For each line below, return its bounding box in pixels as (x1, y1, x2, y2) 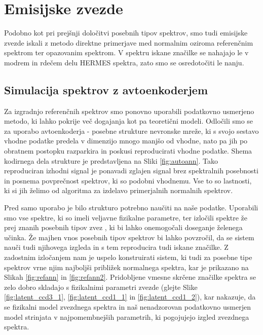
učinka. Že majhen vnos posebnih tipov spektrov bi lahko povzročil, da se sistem (4, 232, 254, 242)
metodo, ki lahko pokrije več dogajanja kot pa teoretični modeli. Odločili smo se (4, 116, 253, 126)
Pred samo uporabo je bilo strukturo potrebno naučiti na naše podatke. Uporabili (4, 202, 258, 213)
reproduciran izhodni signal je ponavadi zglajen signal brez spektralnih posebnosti (4, 165, 258, 176)
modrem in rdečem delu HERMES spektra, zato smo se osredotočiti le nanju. (4, 57, 244, 67)
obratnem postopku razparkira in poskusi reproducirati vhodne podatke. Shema (4, 145, 252, 156)
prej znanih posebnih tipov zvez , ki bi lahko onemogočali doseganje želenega (4, 222, 243, 233)
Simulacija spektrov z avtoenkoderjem (4, 82, 208, 97)
